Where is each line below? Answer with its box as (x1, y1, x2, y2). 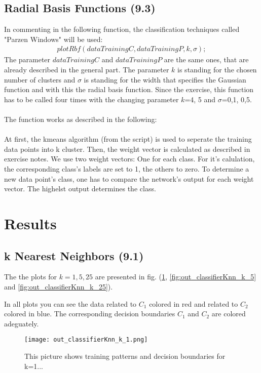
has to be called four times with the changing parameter (4, 94, 179, 104)
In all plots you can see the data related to (4, 298, 137, 309)
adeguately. (4, 318, 39, 328)
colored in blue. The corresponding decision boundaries (4, 308, 175, 319)
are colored (211, 308, 246, 319)
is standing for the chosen (177, 64, 257, 75)
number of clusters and (4, 74, 76, 85)
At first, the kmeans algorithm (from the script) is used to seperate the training (4, 134, 252, 144)
